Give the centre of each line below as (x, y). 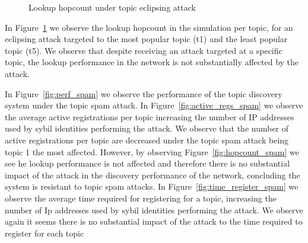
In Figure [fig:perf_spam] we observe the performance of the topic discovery (144, 93)
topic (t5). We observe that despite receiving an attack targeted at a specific (144, 50)
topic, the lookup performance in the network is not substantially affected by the (152, 62)
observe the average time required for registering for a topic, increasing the (141, 198)
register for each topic (45, 233)
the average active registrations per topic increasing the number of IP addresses (150, 116)
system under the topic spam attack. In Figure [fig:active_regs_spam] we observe (154, 105)
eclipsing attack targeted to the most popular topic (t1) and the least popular (146, 39)
